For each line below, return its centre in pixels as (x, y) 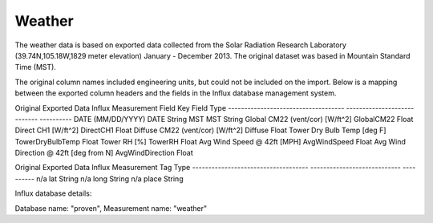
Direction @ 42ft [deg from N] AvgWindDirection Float (104, 153)
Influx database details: (53, 193)
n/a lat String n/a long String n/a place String (110, 178)
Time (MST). (35, 67)
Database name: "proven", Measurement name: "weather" (111, 208)
